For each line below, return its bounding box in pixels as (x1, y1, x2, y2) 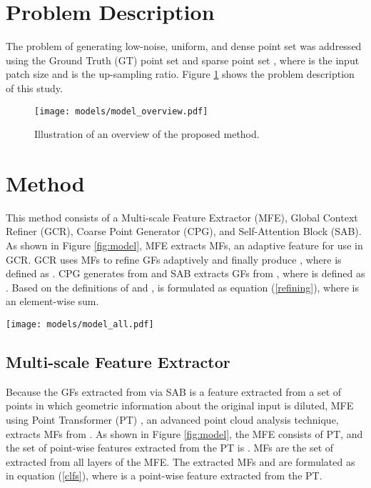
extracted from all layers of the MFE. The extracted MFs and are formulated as (6, 454, 355, 469)
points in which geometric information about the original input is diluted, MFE (6, 398, 354, 413)
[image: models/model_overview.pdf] (34, 106, 208, 116)
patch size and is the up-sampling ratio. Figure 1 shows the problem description (6, 66, 355, 81)
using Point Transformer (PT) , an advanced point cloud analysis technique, (6, 412, 339, 427)
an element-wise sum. (6, 294, 99, 309)
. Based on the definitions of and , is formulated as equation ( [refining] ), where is (6, 279, 360, 294)
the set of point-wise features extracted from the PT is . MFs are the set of (6, 440, 334, 455)
